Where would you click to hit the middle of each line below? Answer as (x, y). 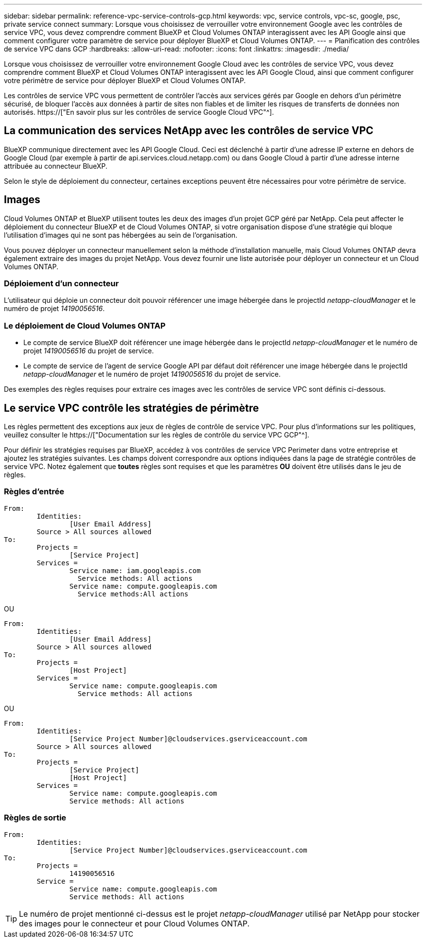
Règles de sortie (35, 818)
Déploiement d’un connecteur (62, 284)
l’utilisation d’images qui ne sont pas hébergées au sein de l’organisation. (121, 235)
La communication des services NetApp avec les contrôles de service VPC (189, 131)
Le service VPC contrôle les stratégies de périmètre (132, 408)
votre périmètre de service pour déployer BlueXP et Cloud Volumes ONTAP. (125, 80)
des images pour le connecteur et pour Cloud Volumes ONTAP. (134, 923)
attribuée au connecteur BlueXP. (56, 166)
